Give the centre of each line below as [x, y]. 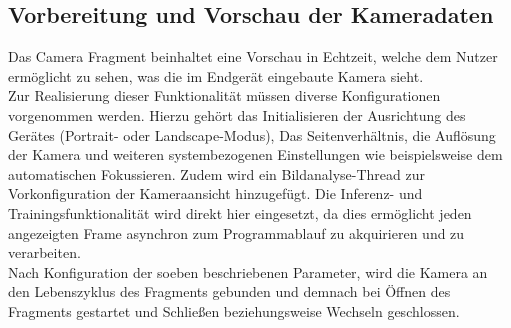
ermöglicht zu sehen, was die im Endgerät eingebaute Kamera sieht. [216, 75]
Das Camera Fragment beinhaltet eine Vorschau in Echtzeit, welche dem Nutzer [253, 56]
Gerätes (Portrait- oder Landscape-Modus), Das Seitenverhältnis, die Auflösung [252, 134]
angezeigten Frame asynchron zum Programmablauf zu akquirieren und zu [236, 232]
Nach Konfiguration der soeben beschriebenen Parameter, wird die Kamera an [248, 271]
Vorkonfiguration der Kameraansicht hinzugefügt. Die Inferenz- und [215, 193]
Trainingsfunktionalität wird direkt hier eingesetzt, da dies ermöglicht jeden [240, 212]
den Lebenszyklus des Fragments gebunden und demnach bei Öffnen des [229, 291]
